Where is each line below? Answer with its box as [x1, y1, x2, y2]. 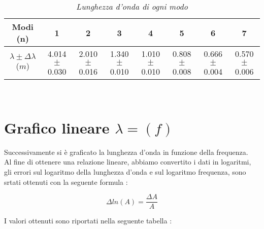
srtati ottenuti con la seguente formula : [4, 176, 128, 187]
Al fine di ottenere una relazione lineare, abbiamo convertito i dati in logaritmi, [4, 156, 251, 167]
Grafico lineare [4, 117, 110, 138]
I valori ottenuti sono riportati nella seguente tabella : [4, 215, 172, 226]
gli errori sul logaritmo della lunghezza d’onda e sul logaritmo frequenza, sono [4, 166, 246, 177]
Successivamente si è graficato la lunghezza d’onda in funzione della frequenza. [4, 146, 248, 157]
